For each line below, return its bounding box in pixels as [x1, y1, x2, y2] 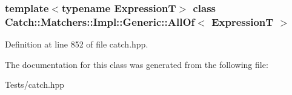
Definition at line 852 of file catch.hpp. [5, 38, 148, 51]
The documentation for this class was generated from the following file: [5, 58, 268, 70]
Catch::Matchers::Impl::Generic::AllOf [5, 14, 195, 29]
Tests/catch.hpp [5, 78, 65, 91]
